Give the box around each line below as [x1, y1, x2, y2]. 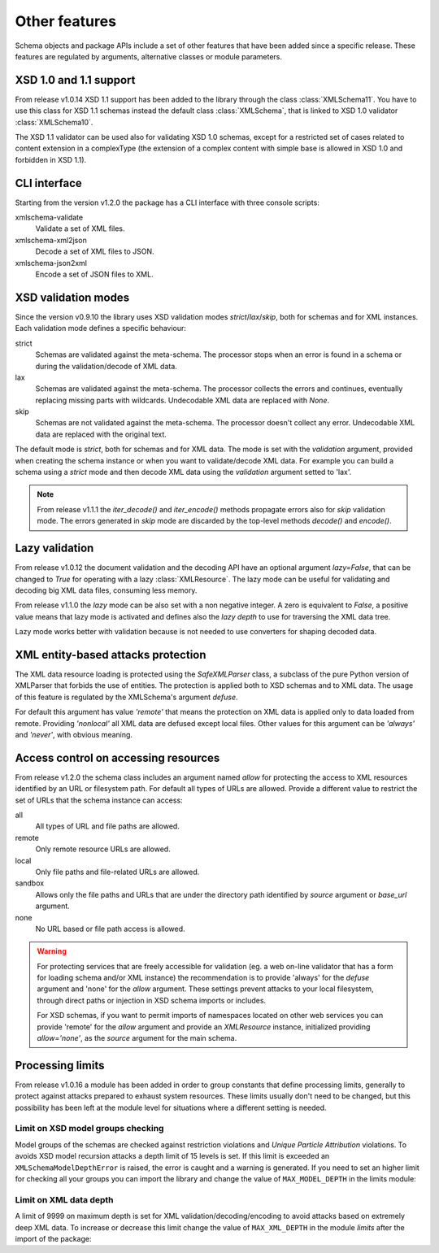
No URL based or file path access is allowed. [35, 924, 186, 933]
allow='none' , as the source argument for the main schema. [37, 1033, 237, 1043]
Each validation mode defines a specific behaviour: [15, 324, 187, 333]
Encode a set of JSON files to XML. [35, 269, 154, 280]
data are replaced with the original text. [35, 429, 167, 439]
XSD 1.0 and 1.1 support [15, 73, 136, 87]
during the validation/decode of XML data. [35, 361, 178, 371]
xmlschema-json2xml [15, 258, 87, 268]
